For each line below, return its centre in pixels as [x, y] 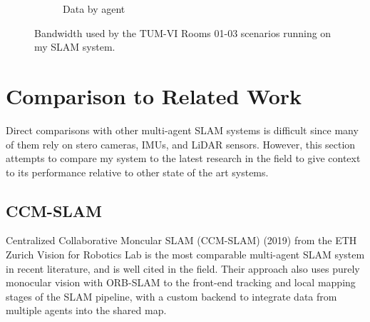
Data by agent [94, 9]
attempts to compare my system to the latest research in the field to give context [183, 158]
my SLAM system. [75, 47]
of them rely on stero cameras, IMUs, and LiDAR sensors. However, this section [181, 144]
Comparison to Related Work [154, 95]
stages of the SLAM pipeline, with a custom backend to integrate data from [171, 296]
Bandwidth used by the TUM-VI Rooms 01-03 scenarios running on [183, 32]
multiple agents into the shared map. [86, 310]
